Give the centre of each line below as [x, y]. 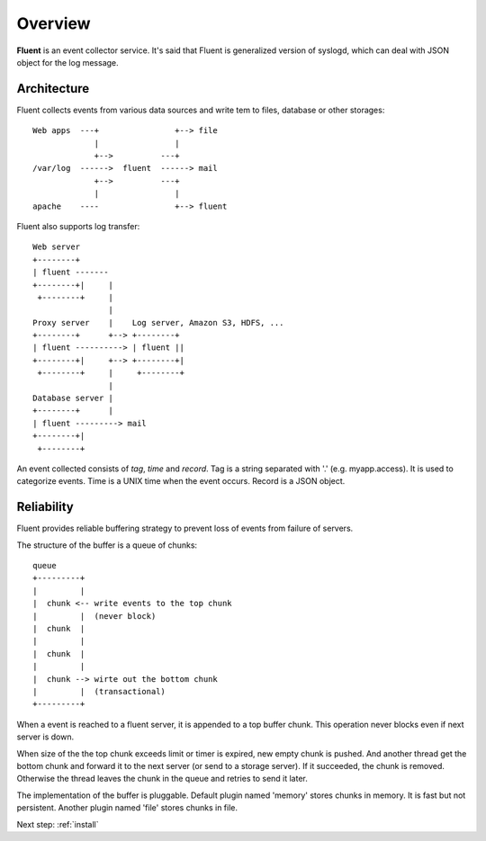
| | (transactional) [99, 691]
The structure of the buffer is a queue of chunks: [107, 545]
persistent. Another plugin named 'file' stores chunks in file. [127, 808]
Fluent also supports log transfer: [78, 226]
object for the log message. [67, 62]
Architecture [53, 89]
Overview [54, 23]
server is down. [45, 737]
